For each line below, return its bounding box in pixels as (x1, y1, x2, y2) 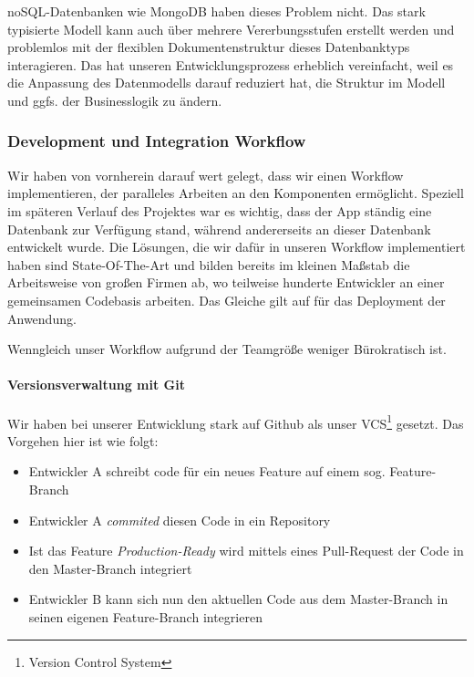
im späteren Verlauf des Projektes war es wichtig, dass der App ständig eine (7, 201, 432, 220)
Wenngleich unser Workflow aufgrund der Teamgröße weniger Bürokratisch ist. (7, 339, 447, 359)
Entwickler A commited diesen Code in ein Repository (28, 510, 331, 529)
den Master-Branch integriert (28, 558, 192, 578)
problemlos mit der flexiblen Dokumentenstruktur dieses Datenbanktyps (7, 37, 410, 57)
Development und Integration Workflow (7, 130, 306, 152)
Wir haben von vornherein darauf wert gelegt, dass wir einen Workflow (7, 165, 404, 184)
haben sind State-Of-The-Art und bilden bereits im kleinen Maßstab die (7, 255, 410, 274)
